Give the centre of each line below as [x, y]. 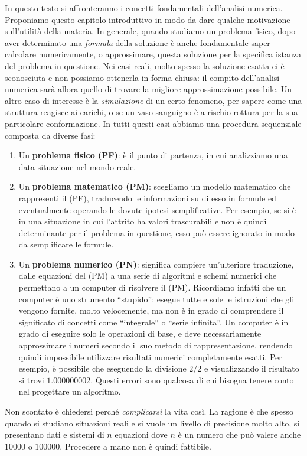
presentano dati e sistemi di [55, 434]
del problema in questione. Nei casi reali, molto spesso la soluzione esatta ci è [145, 65]
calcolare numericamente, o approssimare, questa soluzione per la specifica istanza [153, 54]
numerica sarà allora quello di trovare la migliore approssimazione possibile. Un [148, 89]
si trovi [31, 380]
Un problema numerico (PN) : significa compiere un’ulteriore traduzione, [156, 264]
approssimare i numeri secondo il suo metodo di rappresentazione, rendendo [156, 345]
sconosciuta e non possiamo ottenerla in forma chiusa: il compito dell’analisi [142, 77]
